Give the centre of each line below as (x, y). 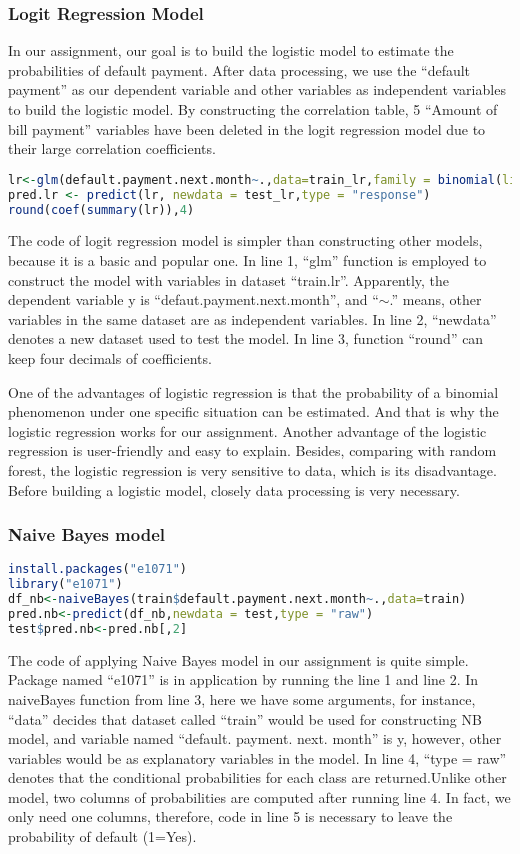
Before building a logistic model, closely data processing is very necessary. (234, 489)
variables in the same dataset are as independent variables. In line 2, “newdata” (252, 318)
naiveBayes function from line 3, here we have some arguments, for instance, (242, 698)
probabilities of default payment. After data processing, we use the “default (239, 69)
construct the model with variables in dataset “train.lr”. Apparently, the (229, 279)
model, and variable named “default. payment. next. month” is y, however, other (255, 738)
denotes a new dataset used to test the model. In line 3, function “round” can (246, 338)
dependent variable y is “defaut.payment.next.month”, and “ (193, 299)
